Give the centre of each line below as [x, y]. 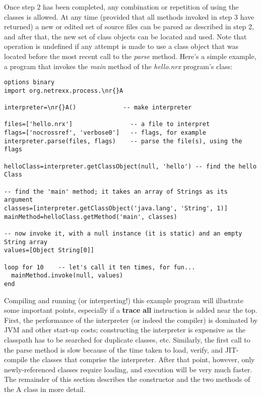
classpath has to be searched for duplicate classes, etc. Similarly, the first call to [127, 339]
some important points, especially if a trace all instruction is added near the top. [131, 310]
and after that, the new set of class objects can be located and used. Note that [125, 36]
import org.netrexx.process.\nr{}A [64, 91]
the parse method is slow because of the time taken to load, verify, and [113, 349]
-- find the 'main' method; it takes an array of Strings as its [116, 191]
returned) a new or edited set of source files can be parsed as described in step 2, [129, 26]
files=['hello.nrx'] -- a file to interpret [107, 124]
